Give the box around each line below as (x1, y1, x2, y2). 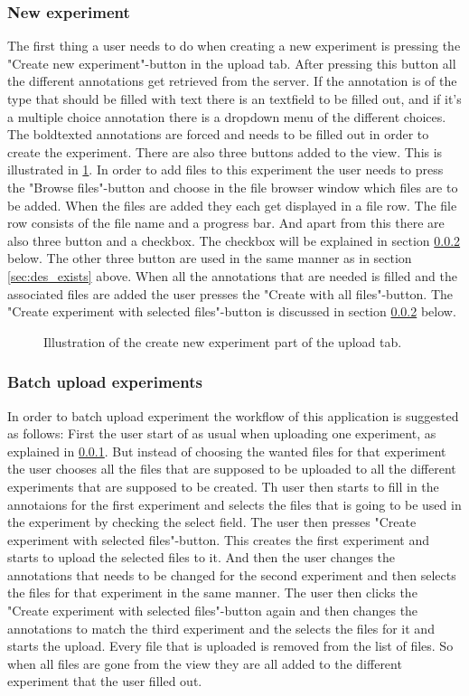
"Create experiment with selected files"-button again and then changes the (7, 601, 418, 620)
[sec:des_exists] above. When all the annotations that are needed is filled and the (7, 266, 457, 285)
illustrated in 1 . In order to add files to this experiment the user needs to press (7, 160, 444, 179)
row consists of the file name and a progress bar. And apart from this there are (7, 213, 445, 232)
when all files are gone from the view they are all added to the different (7, 654, 402, 672)
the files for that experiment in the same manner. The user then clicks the (7, 583, 417, 602)
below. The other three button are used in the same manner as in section (7, 249, 412, 268)
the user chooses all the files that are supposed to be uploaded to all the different (7, 459, 456, 478)
